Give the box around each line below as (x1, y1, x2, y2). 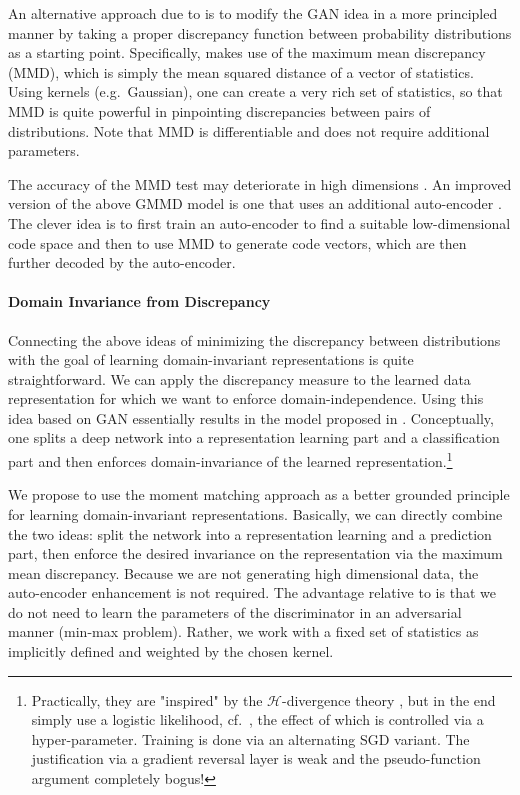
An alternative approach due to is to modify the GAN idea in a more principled (8, 3, 498, 23)
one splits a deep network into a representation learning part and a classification (8, 427, 500, 448)
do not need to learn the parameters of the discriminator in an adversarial (8, 601, 462, 622)
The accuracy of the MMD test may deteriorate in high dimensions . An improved (8, 173, 512, 194)
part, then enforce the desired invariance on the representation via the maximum (8, 543, 503, 564)
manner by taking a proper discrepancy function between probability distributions (8, 22, 512, 43)
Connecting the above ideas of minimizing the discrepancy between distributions (8, 329, 501, 350)
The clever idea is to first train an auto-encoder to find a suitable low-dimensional (8, 212, 511, 233)
